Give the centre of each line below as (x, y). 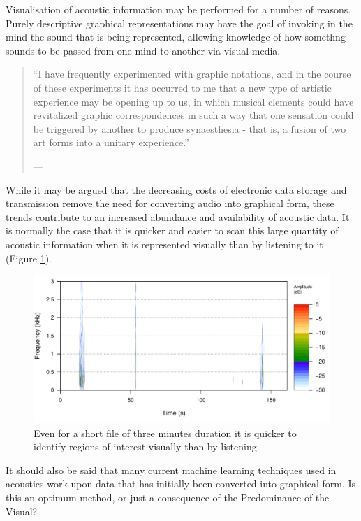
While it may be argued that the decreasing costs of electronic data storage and (176, 189)
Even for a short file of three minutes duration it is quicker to (165, 433)
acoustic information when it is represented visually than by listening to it (164, 244)
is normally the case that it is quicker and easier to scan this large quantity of (172, 230)
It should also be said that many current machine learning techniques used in (171, 470)
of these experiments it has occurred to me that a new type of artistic (182, 87)
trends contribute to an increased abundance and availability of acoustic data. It (178, 216)
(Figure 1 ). (29, 258)
